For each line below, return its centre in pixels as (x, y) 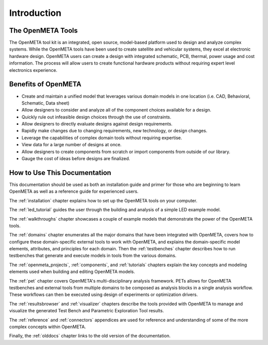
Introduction (35, 13)
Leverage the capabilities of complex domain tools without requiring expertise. (102, 138)
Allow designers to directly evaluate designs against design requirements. (97, 124)
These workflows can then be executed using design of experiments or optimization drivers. (103, 294)
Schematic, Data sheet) (45, 103)
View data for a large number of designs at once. (71, 145)
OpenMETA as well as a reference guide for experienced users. (74, 191)
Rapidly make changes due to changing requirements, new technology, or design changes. (114, 131)
